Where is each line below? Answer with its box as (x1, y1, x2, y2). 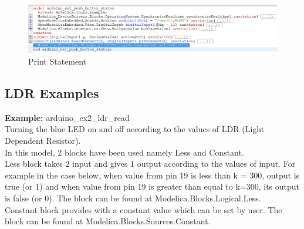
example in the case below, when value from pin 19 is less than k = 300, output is (5, 169, 300, 181)
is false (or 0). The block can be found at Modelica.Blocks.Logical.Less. (5, 191, 261, 204)
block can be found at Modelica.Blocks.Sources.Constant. (5, 215, 211, 227)
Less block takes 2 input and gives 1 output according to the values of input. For (5, 157, 296, 170)
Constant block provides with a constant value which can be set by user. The (5, 203, 282, 215)
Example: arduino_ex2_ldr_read (5, 111, 130, 123)
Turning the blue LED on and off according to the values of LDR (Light (5, 123, 265, 135)
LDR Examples (5, 83, 99, 102)
